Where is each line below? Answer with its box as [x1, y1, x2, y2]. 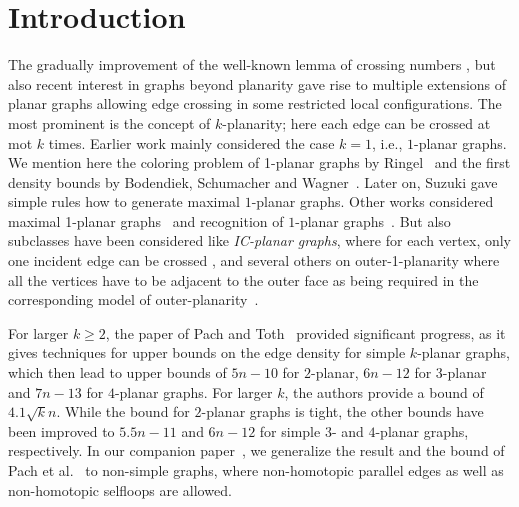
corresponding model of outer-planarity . [8, 289, 259, 310]
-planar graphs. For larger [114, 381, 273, 402]
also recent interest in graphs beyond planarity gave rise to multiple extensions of [8, 73, 507, 94]
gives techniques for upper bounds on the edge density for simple [8, 342, 406, 363]
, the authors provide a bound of [284, 381, 484, 402]
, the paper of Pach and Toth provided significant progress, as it [105, 322, 506, 343]
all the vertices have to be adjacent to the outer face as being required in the [8, 269, 479, 290]
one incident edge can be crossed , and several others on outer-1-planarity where [8, 250, 500, 271]
